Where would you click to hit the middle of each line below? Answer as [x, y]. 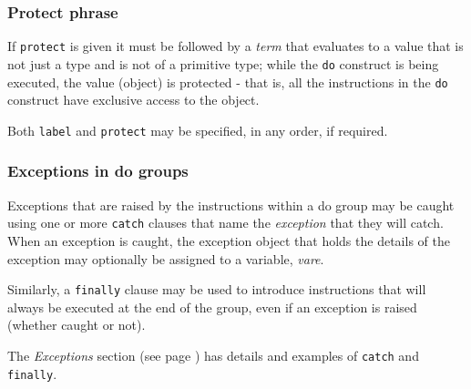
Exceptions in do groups [98, 171]
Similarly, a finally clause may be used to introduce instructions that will [217, 289]
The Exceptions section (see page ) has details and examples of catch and [213, 355]
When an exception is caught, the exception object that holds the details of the [229, 240]
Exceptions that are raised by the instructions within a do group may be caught [231, 205]
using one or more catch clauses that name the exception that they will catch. [225, 223]
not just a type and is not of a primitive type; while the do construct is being [223, 63]
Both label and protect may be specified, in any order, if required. [198, 130]
